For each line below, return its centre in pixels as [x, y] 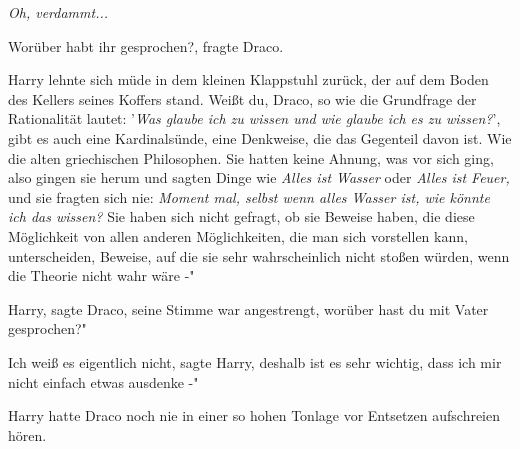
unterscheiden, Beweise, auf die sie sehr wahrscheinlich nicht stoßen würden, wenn [259, 255]
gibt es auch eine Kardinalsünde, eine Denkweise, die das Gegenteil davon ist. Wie [260, 137]
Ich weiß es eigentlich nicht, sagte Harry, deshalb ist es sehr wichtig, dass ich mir [255, 361]
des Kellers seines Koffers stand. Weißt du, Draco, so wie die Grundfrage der [242, 98]
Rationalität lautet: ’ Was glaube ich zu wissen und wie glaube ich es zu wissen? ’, [254, 118]
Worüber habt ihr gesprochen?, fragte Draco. [146, 45]
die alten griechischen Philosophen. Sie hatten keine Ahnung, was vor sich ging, [251, 157]
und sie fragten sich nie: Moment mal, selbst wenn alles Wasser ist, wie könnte [249, 196]
